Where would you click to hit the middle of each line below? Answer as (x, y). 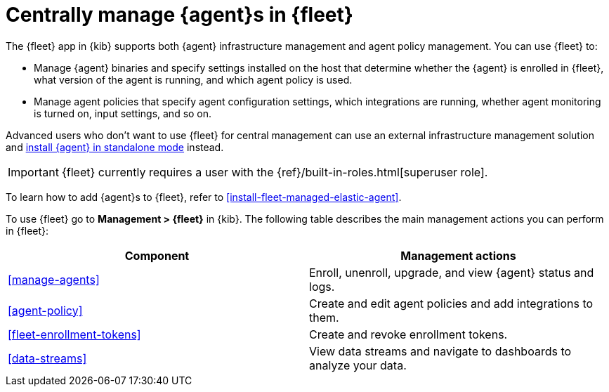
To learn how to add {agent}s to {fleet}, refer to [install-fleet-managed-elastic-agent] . (204, 197)
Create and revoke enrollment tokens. (408, 334)
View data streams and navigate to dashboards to (440, 351)
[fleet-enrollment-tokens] (74, 334)
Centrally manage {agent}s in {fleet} (179, 15)
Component (157, 255)
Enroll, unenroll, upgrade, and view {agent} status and (452, 272)
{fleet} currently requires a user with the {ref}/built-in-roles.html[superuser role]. (275, 172)
